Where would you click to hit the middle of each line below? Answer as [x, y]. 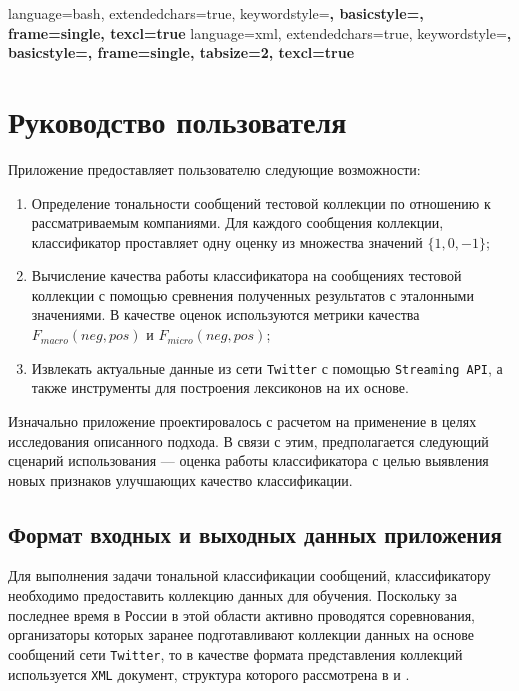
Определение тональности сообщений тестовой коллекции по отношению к [261, 202]
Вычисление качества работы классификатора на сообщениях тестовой [246, 275]
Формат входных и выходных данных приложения [255, 533]
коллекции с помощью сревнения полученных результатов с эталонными [252, 294]
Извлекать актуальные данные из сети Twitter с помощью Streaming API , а [267, 367]
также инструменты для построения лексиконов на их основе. [220, 387]
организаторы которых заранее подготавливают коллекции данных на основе [241, 634]
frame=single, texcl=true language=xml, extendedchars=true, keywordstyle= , [260, 32]
